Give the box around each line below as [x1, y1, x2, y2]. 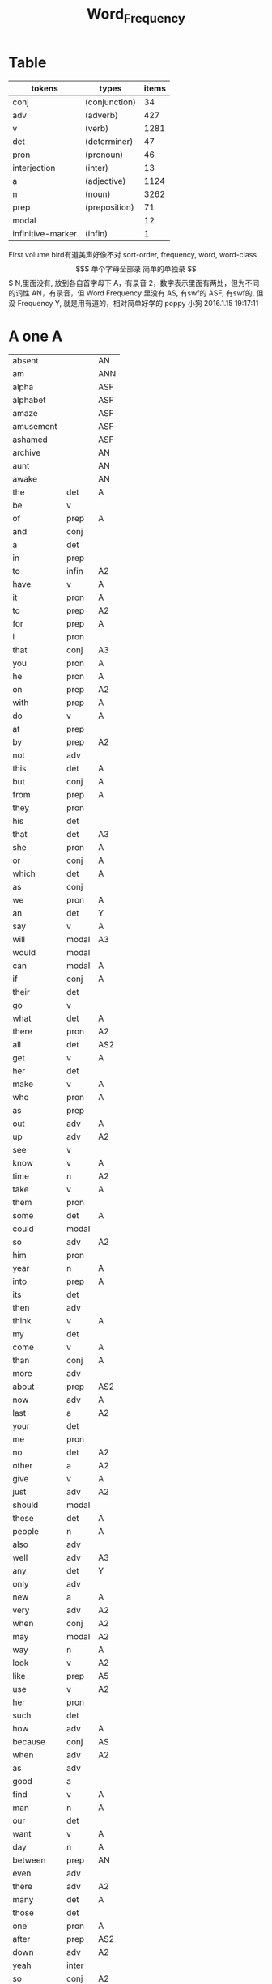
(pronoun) [84, 149, 124, 160]
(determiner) [84, 135, 134, 147]
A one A [8, 327, 63, 345]
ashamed [12, 434, 49, 445]
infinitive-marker [12, 227, 77, 239]
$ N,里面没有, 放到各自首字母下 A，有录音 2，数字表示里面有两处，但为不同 [8, 278, 260, 287]
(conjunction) [84, 96, 136, 108]
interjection [12, 162, 56, 173]
